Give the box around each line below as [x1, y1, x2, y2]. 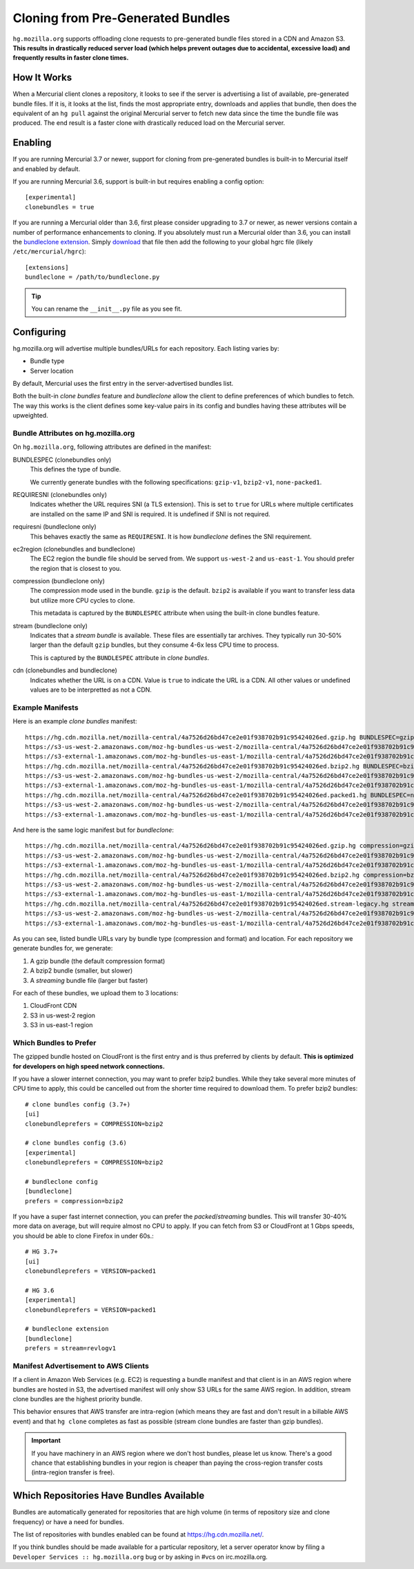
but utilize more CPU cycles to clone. [30, 596, 135, 604]
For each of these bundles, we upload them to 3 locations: [12, 988, 179, 997]
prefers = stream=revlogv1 [25, 1345, 117, 1352]
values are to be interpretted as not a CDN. [30, 685, 152, 694]
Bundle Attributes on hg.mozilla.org [12, 429, 135, 438]
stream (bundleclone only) [12, 621, 88, 630]
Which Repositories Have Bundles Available [12, 1490, 205, 1501]
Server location [30, 367, 74, 375]
